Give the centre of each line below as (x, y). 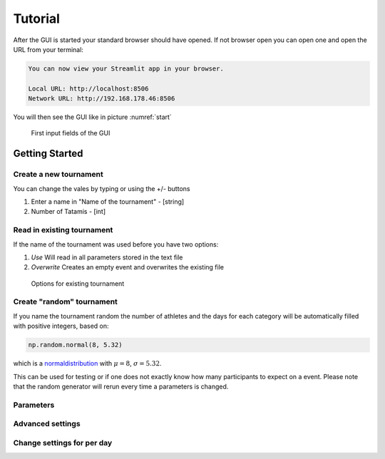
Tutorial (37, 19)
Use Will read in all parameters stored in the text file (107, 257)
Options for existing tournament (78, 283)
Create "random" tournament (65, 301)
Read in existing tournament (63, 230)
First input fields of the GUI (71, 133)
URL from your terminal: (48, 49)
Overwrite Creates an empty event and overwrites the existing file (128, 267)
